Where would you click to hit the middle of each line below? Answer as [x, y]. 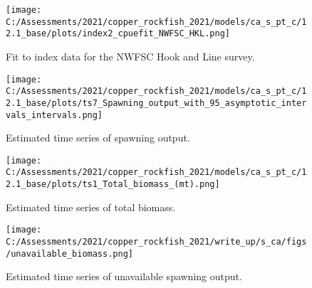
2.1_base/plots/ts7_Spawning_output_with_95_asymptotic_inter [156, 103]
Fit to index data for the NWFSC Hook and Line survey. [130, 56]
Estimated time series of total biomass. [91, 207]
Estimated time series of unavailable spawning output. [124, 276]
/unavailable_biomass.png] [69, 254]
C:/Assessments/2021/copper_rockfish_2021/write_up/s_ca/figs [156, 242]
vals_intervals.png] [54, 115]
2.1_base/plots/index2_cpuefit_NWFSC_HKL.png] [118, 34]
